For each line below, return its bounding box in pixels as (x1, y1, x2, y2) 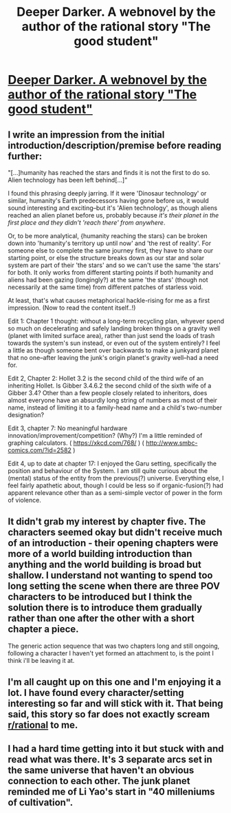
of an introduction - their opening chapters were (8, 538, 219, 549)
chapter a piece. (8, 624, 79, 635)
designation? (8, 411, 45, 419)
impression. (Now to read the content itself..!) (8, 304, 136, 312)
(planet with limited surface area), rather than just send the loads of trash (8, 332, 215, 339)
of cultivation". (8, 796, 74, 808)
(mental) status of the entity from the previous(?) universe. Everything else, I (8, 474, 224, 482)
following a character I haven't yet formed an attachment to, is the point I (8, 648, 214, 657)
